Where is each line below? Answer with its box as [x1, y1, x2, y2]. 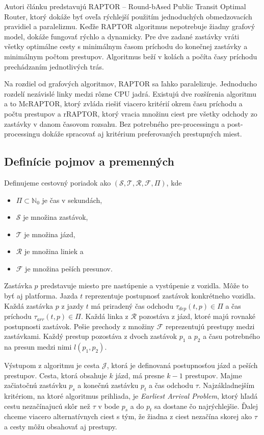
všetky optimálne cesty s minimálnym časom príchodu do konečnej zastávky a [4, 41, 248, 52]
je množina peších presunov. [25, 263, 113, 273]
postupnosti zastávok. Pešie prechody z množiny [4, 320, 154, 331]
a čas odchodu [149, 380, 193, 391]
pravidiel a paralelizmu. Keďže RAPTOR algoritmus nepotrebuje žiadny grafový [4, 21, 255, 32]
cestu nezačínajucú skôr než [4, 400, 90, 411]
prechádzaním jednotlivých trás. [4, 61, 104, 72]
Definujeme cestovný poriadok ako [4, 177, 111, 188]
